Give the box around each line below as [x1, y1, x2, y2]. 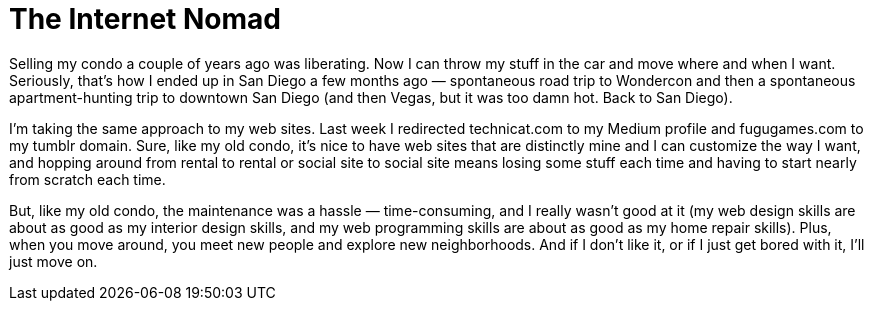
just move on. [9, 252, 98, 270]
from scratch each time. [9, 170, 166, 188]
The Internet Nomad [9, 2, 281, 36]
